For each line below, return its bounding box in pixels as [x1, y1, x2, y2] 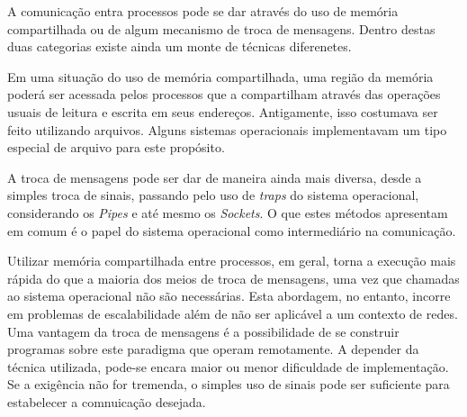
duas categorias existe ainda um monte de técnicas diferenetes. [7, 37, 352, 56]
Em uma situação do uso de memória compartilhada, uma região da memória [7, 67, 434, 86]
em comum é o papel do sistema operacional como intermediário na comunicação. [7, 221, 456, 240]
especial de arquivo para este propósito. [7, 138, 225, 157]
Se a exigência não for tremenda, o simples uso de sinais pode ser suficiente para [7, 375, 450, 394]
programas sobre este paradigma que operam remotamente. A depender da [7, 340, 419, 358]
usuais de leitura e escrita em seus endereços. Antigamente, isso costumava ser [7, 102, 438, 121]
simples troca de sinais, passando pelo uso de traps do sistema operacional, [7, 186, 419, 204]
